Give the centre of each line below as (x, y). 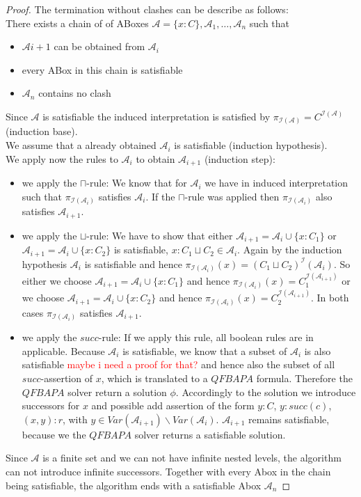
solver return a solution (117, 392)
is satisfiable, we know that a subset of (205, 350)
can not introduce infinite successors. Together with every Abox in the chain (168, 472)
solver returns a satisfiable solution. (210, 434)
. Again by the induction (290, 250)
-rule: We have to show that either (160, 235)
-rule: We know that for (137, 183)
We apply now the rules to (62, 158)
